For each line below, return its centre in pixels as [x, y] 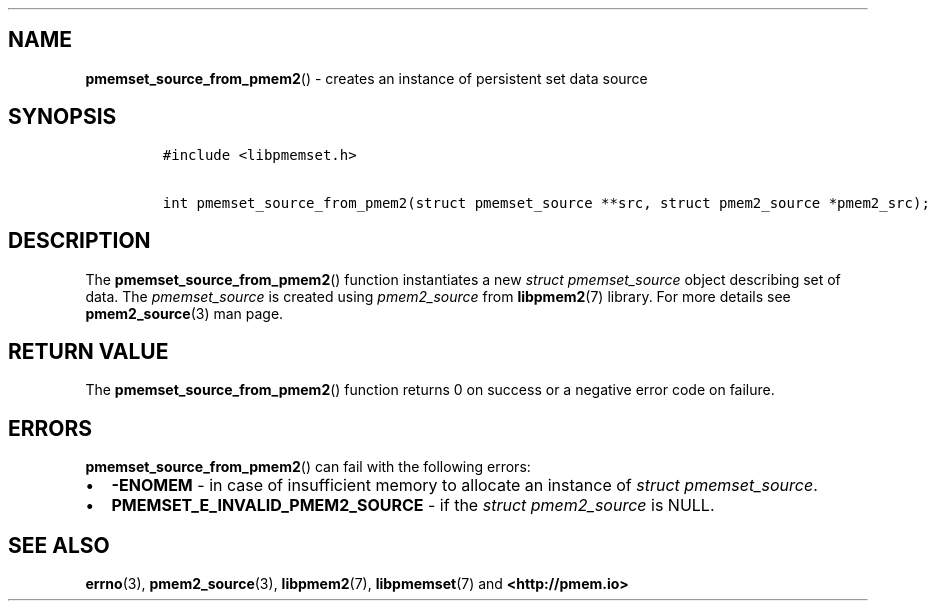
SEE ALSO [59, 545]
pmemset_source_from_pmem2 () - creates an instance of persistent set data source [366, 78]
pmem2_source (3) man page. [184, 313]
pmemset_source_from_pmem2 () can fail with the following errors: [308, 467]
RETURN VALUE [88, 351]
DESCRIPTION [79, 241]
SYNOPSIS [62, 117]
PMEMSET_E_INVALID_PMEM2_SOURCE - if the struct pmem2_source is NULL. [413, 505]
